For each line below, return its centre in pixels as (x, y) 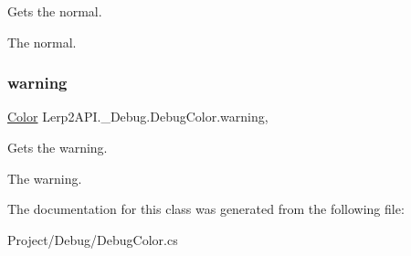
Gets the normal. (55, 11)
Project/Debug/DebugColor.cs (93, 239)
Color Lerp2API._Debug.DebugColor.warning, (138, 117)
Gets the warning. (58, 147)
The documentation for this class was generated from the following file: (206, 209)
